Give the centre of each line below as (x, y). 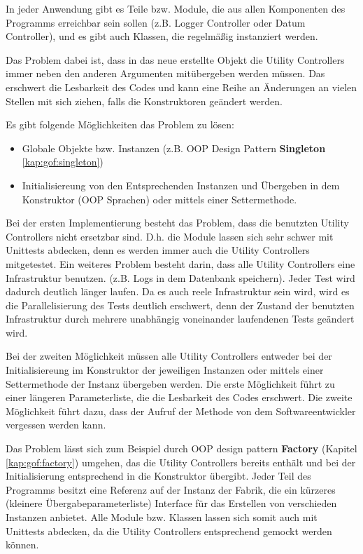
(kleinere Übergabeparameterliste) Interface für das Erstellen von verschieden (171, 503)
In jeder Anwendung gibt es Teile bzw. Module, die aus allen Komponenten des (176, 8)
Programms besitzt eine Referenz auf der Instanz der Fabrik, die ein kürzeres (171, 489)
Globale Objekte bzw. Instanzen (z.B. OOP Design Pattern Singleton (174, 148)
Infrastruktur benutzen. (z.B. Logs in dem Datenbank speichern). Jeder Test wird (180, 277)
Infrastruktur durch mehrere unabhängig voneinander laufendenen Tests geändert (180, 319)
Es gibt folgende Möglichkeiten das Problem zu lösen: (120, 124)
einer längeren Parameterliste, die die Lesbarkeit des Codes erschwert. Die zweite (179, 397)
